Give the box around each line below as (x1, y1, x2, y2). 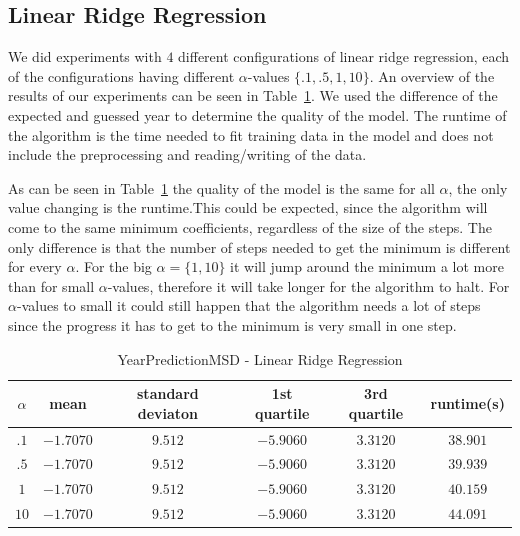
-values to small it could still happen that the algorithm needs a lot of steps (16, 295, 481, 316)
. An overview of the (369, 65, 495, 86)
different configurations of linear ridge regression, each (178, 46, 510, 67)
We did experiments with (8, 46, 162, 67)
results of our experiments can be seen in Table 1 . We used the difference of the (8, 85, 498, 106)
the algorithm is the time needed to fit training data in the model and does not (8, 124, 494, 145)
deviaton (137, 402, 199, 423)
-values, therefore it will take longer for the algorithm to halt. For (107, 275, 510, 296)
